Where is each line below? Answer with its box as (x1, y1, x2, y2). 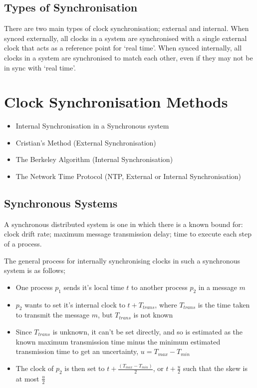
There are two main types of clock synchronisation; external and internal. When (4, 23, 249, 33)
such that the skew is (183, 363, 248, 373)
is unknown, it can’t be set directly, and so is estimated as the (52, 326, 243, 337)
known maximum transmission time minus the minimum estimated (15, 336, 221, 346)
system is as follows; (4, 265, 65, 275)
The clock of (15, 363, 54, 373)
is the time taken (198, 299, 250, 309)
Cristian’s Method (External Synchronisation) (15, 137, 156, 147)
